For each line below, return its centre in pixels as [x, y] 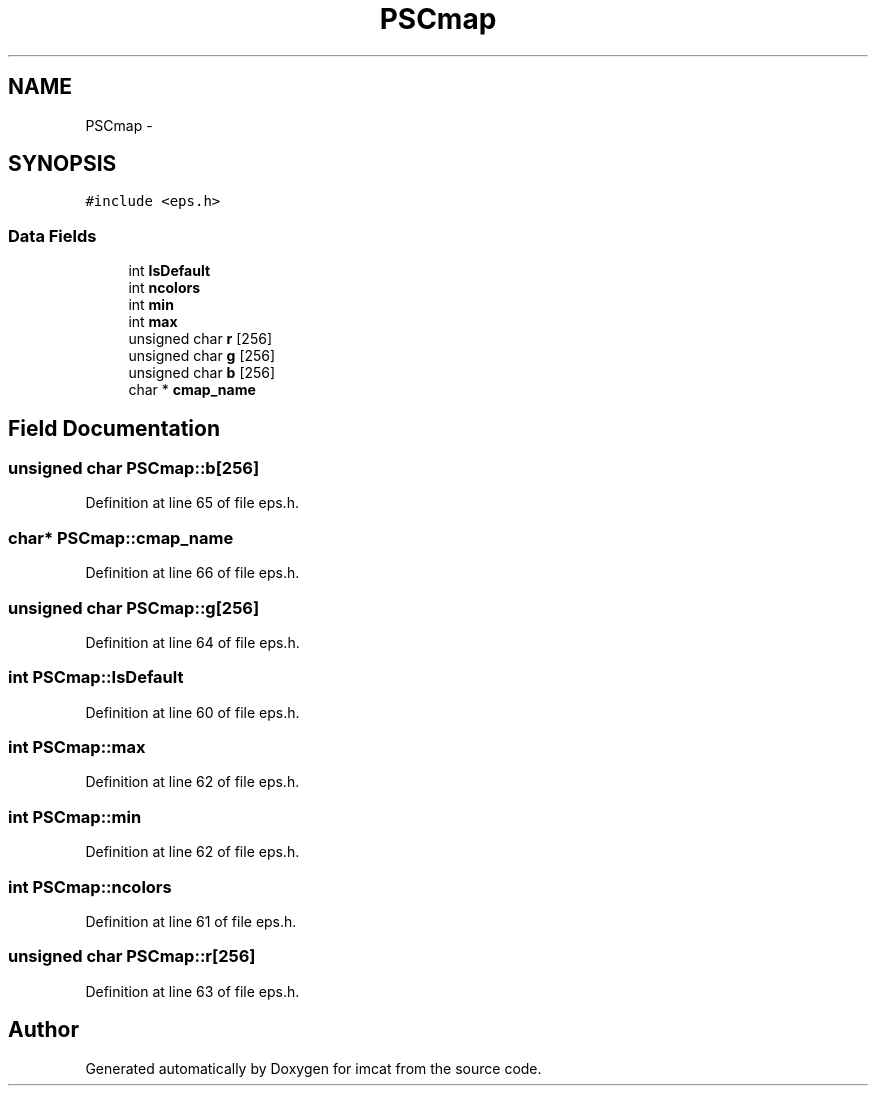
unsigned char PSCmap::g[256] [134, 607]
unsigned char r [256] [200, 339]
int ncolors [164, 288]
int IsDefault [169, 271]
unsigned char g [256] [202, 356]
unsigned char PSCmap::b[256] [134, 468]
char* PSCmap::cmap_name [121, 537]
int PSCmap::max [77, 747]
